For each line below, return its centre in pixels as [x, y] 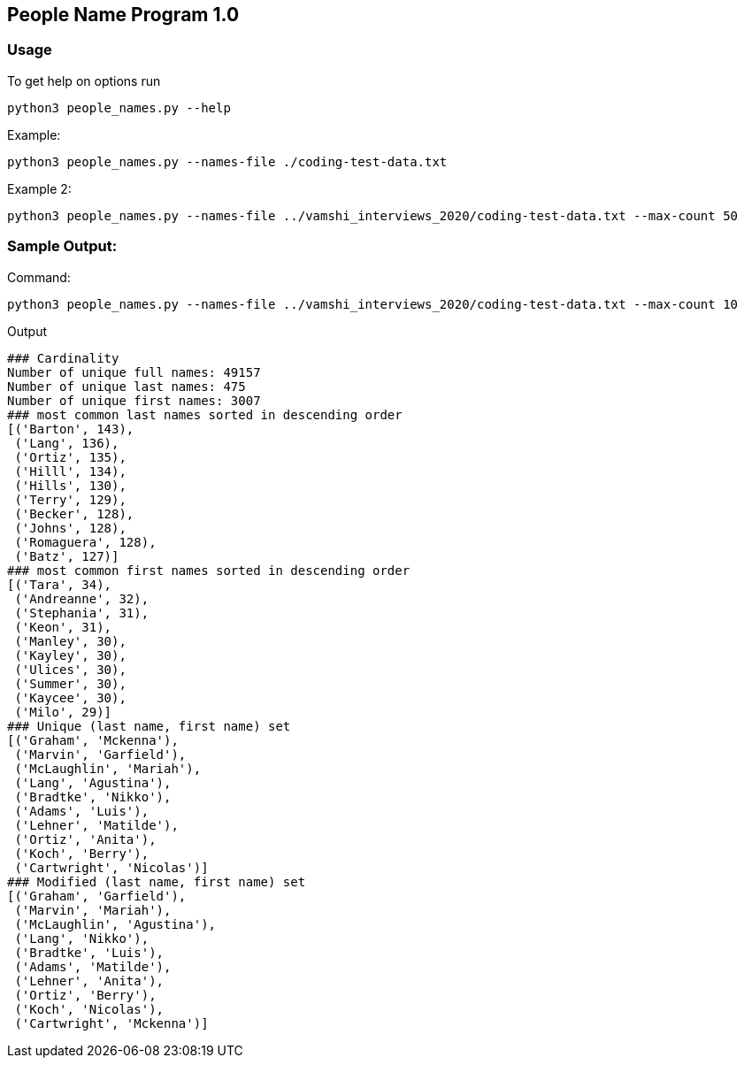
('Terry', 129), [70, 499]
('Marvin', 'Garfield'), [100, 754]
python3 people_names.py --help [119, 107]
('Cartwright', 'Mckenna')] [111, 1023]
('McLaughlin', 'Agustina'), [115, 924]
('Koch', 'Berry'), [82, 853]
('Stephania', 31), [82, 613]
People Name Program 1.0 [123, 15]
